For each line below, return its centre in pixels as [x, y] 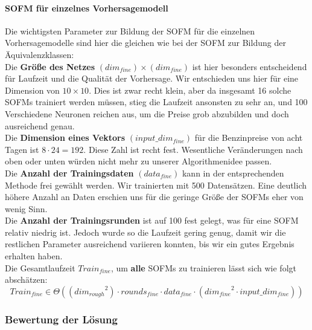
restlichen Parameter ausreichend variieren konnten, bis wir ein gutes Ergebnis [150, 244]
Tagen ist [22, 149]
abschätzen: [26, 280]
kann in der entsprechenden [233, 173]
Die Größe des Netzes [50, 66]
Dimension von [32, 90]
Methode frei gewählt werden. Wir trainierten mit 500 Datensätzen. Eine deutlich [156, 185]
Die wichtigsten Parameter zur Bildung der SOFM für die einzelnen [130, 31]
